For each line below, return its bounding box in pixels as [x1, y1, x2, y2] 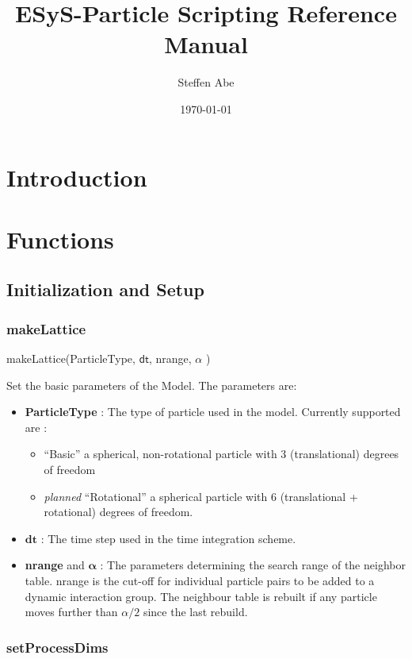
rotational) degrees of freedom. [44, 503, 193, 520]
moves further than [25, 603, 118, 620]
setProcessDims [6, 637, 109, 657]
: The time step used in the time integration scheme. [40, 530, 296, 546]
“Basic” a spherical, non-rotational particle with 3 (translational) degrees [44, 445, 399, 462]
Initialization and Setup [6, 277, 204, 302]
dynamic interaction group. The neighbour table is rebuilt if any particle [25, 588, 377, 604]
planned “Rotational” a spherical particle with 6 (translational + [44, 488, 358, 504]
